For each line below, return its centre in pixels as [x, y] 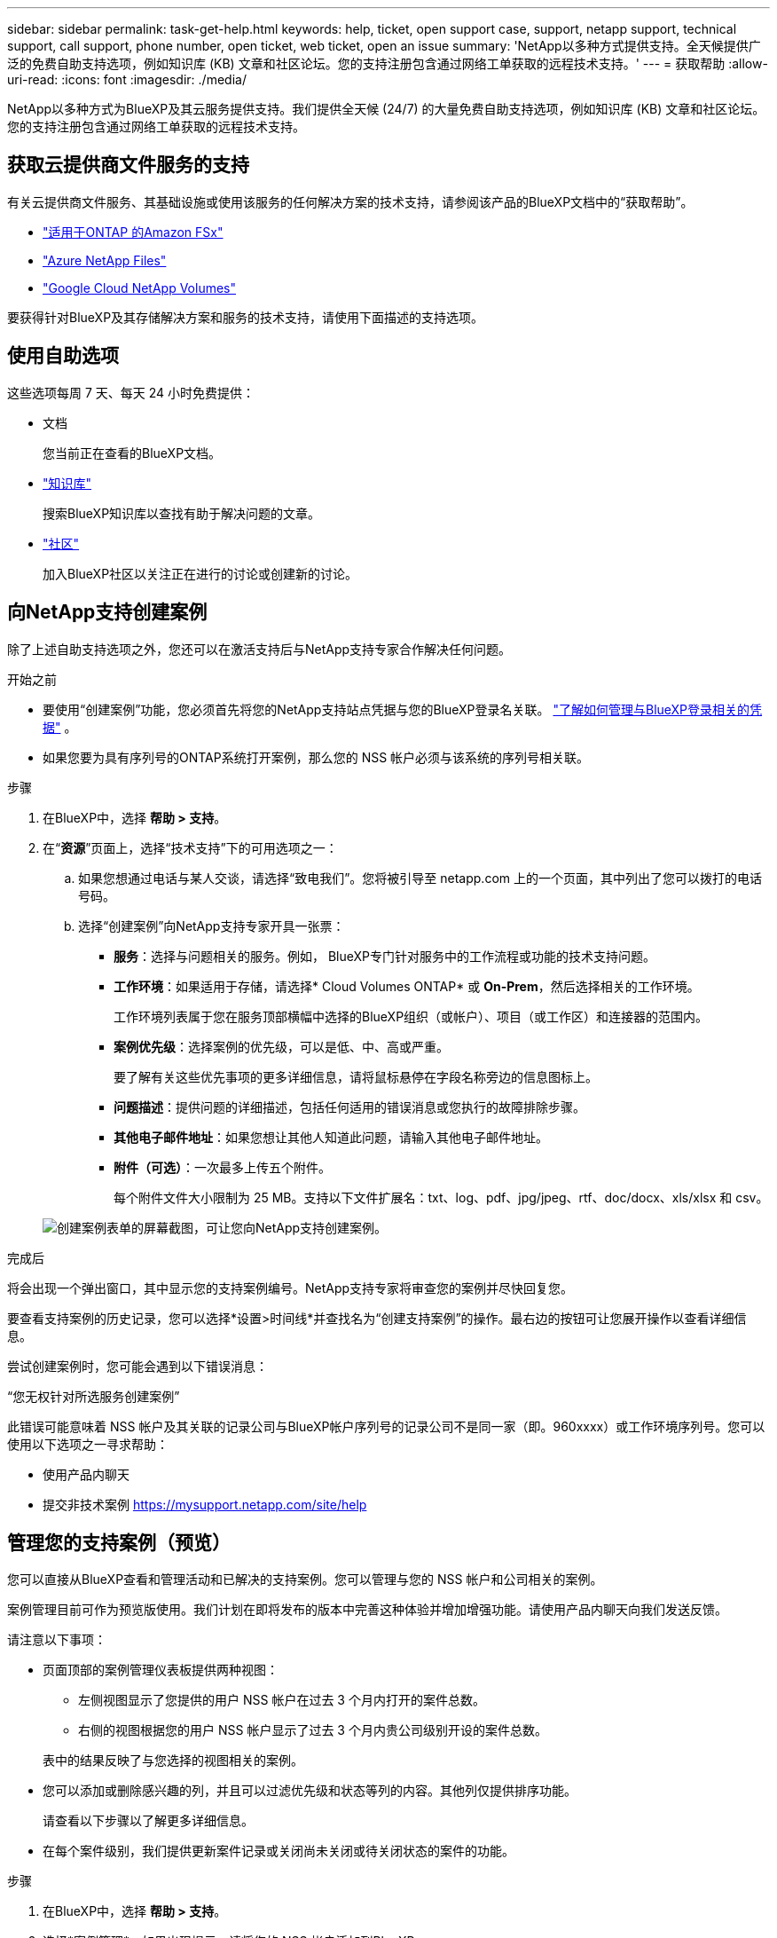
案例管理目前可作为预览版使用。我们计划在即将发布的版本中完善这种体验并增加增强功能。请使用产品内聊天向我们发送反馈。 [367, 1610]
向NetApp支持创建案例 [107, 612]
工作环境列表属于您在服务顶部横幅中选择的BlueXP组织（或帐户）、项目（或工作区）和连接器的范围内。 [411, 1016]
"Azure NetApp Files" [105, 260]
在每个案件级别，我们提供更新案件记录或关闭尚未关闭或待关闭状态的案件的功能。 [279, 1851]
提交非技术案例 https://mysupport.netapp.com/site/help [205, 1504]
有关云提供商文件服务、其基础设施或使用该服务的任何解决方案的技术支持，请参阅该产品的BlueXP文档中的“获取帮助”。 [350, 201]
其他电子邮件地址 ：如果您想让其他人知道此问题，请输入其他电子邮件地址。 [331, 1137]
